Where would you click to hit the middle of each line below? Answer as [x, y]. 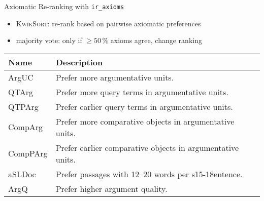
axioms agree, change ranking [156, 40]
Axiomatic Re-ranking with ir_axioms [64, 6]
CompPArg [28, 153]
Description [79, 62]
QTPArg [23, 106]
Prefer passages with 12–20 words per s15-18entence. [149, 174]
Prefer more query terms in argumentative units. [142, 92]
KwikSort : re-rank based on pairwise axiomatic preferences [108, 23]
